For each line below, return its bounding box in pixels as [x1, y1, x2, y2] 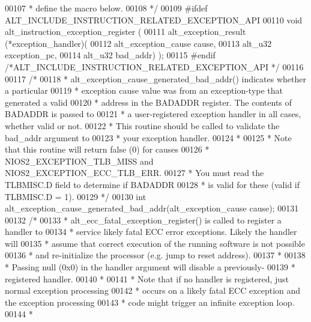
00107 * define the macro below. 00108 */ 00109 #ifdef [5, 2, 208, 14]
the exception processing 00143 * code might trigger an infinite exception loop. [5, 296, 295, 308]
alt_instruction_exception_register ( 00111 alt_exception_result [5, 25, 246, 38]
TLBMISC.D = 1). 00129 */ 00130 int [5, 190, 146, 202]
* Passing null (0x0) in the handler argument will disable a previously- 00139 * [5, 261, 295, 273]
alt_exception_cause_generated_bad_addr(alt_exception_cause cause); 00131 [5, 202, 299, 214]
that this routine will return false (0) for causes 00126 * [5, 143, 210, 156]
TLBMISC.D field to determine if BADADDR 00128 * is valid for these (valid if [5, 178, 300, 190]
